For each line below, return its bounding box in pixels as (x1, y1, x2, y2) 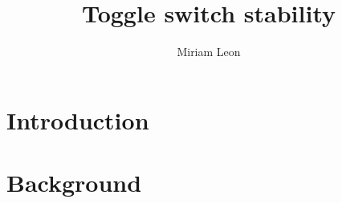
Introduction (6, 103, 149, 136)
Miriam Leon (177, 43, 241, 60)
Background (6, 166, 142, 199)
